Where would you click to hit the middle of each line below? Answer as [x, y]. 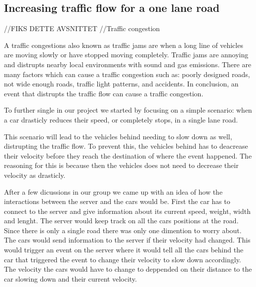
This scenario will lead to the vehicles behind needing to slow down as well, [118, 136]
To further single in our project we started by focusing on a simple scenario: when [128, 110]
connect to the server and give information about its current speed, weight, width [127, 211]
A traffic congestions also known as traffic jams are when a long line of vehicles [124, 45]
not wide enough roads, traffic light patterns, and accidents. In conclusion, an [121, 84]
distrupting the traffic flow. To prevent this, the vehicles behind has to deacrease [126, 146]
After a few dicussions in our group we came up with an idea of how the [113, 191]
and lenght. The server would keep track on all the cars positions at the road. [121, 221]
